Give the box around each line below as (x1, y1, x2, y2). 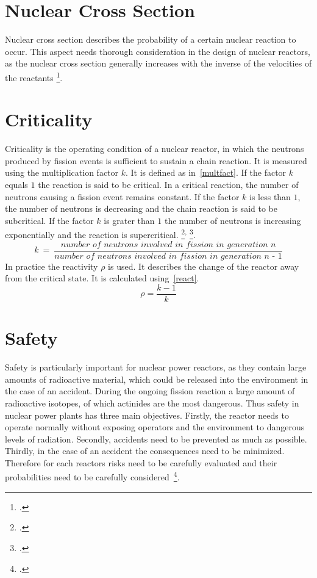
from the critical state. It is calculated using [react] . (5, 272, 199, 284)
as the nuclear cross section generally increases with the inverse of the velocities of (5, 57, 312, 70)
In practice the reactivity (5, 259, 98, 272)
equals (5, 178, 28, 191)
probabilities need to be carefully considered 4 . (5, 469, 180, 483)
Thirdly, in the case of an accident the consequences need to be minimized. (5, 444, 285, 457)
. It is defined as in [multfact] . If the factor (126, 166, 287, 179)
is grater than (104, 214, 155, 226)
